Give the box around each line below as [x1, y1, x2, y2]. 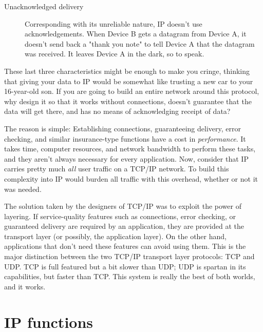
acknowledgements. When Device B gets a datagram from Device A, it [25, 28, 247, 39]
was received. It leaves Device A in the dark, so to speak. [25, 48, 204, 59]
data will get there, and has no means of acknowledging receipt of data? [4, 106, 231, 116]
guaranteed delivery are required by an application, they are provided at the [4, 221, 244, 231]
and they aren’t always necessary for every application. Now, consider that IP [4, 153, 249, 164]
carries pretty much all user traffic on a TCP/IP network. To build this [4, 163, 229, 174]
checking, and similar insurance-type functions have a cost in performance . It [4, 133, 246, 144]
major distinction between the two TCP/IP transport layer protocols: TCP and [4, 251, 255, 262]
